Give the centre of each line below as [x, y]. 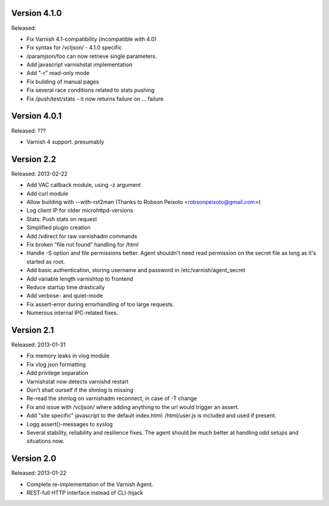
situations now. [45, 441]
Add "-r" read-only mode [58, 73]
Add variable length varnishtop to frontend [80, 279]
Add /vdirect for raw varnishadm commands [82, 236]
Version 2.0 [34, 459]
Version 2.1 [33, 330]
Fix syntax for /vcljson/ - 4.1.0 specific [74, 47]
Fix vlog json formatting [56, 364]
